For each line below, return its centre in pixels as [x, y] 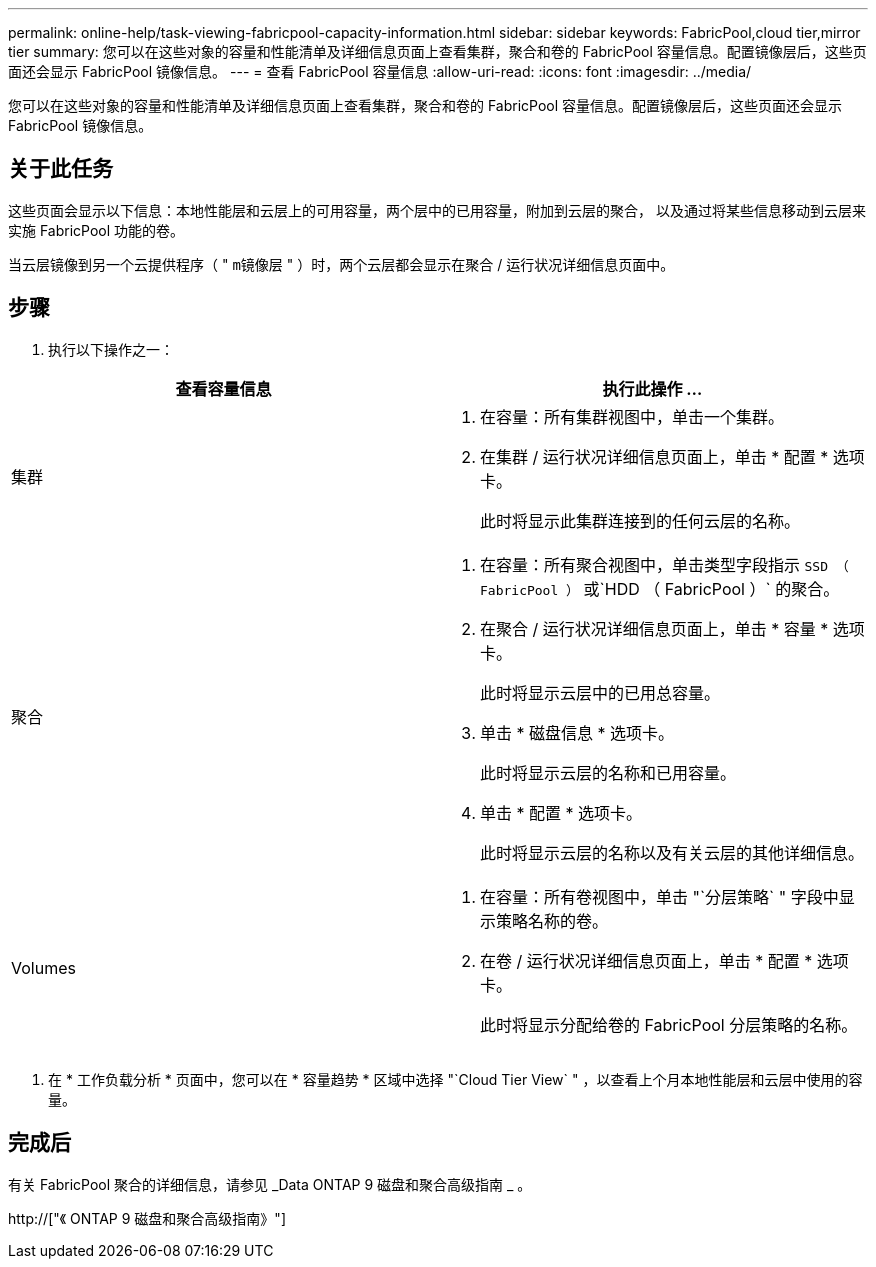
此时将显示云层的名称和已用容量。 [608, 772]
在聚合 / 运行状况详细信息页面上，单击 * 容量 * [654, 628]
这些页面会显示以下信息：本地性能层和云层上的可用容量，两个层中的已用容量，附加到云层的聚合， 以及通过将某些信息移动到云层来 [437, 210]
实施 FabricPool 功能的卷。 [96, 230]
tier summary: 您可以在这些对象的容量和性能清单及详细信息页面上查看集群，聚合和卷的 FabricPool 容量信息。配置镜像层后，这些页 [437, 51]
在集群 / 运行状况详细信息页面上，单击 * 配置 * [654, 456]
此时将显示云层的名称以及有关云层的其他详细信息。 [672, 852]
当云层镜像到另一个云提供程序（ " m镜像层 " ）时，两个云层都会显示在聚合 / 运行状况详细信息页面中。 [341, 264]
